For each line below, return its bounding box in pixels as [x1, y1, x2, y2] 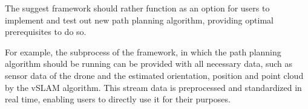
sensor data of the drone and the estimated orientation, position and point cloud [5, 69, 304, 81]
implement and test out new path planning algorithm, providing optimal [5, 13, 274, 26]
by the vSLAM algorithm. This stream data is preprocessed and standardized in [5, 81, 302, 93]
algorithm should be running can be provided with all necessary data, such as [5, 57, 293, 70]
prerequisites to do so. [5, 25, 87, 38]
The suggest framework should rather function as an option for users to [5, 2, 270, 14]
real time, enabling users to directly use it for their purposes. [5, 93, 231, 105]
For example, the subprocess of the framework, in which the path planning [5, 45, 281, 58]
